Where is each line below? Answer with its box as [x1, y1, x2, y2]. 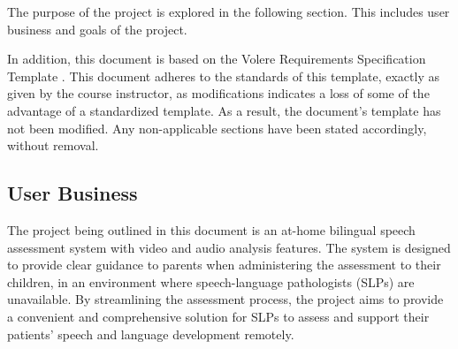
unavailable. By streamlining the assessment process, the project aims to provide [7, 290, 444, 308]
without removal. [7, 136, 99, 155]
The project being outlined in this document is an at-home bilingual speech [7, 220, 416, 239]
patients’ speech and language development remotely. [7, 324, 294, 343]
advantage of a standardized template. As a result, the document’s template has [7, 101, 441, 119]
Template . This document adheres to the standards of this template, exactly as [7, 66, 439, 85]
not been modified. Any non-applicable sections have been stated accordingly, [7, 118, 427, 137]
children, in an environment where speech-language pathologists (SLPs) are [7, 272, 415, 291]
